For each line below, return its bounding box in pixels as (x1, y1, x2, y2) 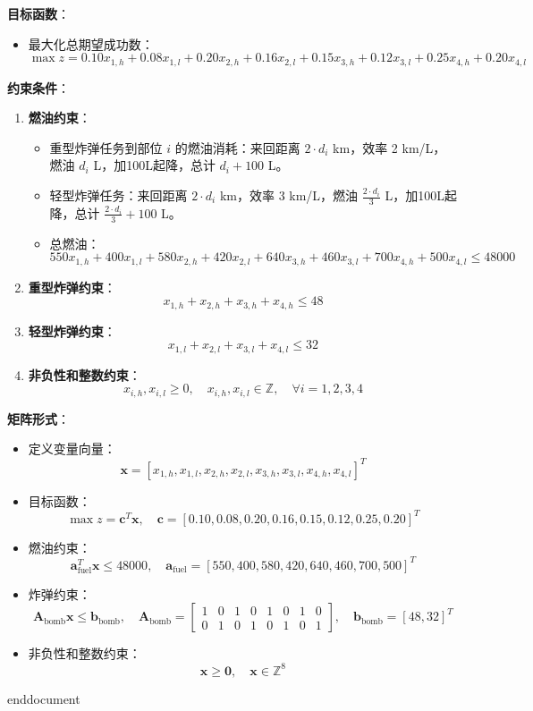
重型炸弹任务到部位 (49, 138, 163, 157)
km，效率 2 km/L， (333, 138, 446, 157)
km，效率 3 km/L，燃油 (219, 186, 359, 205)
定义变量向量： (28, 439, 116, 458)
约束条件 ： (7, 78, 70, 97)
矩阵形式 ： (7, 409, 70, 427)
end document (7, 689, 80, 707)
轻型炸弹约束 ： (28, 321, 116, 340)
